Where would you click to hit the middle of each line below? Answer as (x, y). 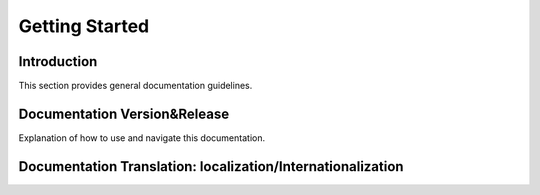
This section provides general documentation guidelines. (135, 86)
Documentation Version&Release (124, 113)
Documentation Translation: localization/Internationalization (211, 166)
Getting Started (84, 26)
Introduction (58, 61)
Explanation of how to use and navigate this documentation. (141, 137)
